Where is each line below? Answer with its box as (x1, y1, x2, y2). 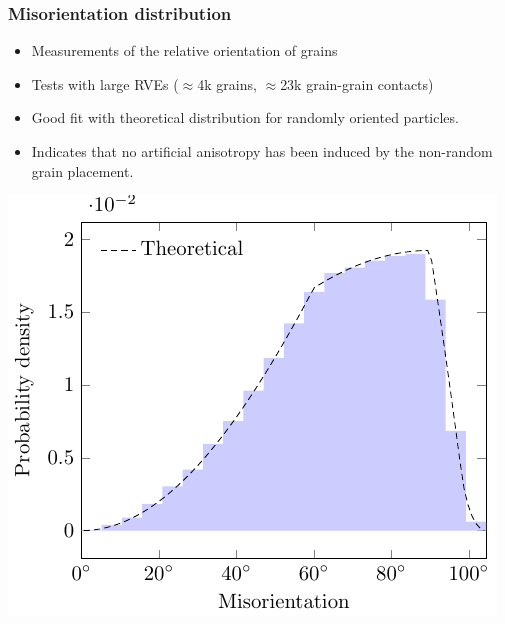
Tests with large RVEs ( (31, 73, 179, 94)
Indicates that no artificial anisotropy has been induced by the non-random (31, 141, 493, 161)
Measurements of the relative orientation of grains (31, 40, 338, 61)
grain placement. (31, 160, 134, 181)
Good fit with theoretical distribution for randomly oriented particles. (31, 107, 459, 128)
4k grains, (197, 73, 257, 94)
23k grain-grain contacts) (280, 73, 434, 94)
